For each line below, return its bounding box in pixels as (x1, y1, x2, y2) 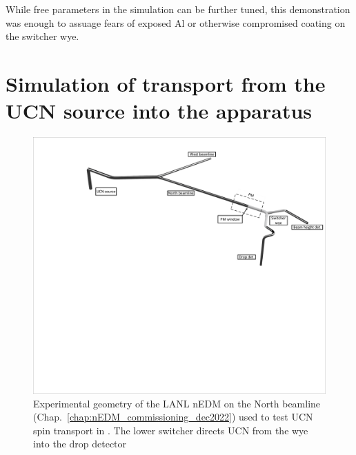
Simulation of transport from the (6, 69, 326, 97)
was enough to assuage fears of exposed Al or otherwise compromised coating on (6, 15, 346, 30)
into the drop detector (33, 436, 127, 451)
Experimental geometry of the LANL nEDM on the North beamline (33, 396, 321, 410)
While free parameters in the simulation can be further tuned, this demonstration (6, 2, 350, 16)
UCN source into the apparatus (6, 97, 313, 125)
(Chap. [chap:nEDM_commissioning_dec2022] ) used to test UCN (33, 410, 313, 424)
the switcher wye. (6, 29, 79, 43)
